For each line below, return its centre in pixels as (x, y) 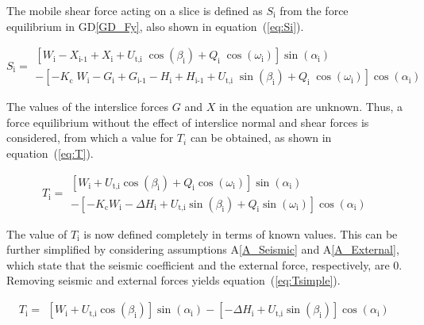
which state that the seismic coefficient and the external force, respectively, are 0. (204, 264)
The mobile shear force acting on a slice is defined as (135, 10)
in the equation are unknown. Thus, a (311, 107)
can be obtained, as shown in (261, 138)
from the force (314, 10)
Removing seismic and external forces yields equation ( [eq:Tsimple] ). (173, 280)
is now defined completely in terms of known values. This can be (241, 233)
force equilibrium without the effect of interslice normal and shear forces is (188, 122)
